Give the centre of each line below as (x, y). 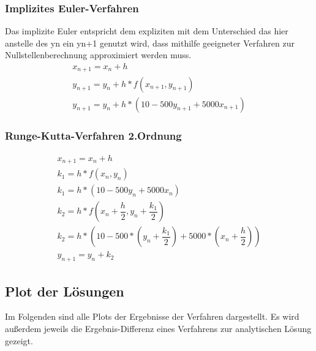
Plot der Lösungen (65, 291)
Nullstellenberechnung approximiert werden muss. (98, 55)
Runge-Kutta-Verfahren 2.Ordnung (93, 136)
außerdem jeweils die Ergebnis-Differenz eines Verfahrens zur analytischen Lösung (158, 328)
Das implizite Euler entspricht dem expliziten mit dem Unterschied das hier (147, 31)
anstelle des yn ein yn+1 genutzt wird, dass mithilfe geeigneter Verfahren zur (150, 43)
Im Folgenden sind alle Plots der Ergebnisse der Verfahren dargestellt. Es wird (152, 316)
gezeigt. (19, 340)
